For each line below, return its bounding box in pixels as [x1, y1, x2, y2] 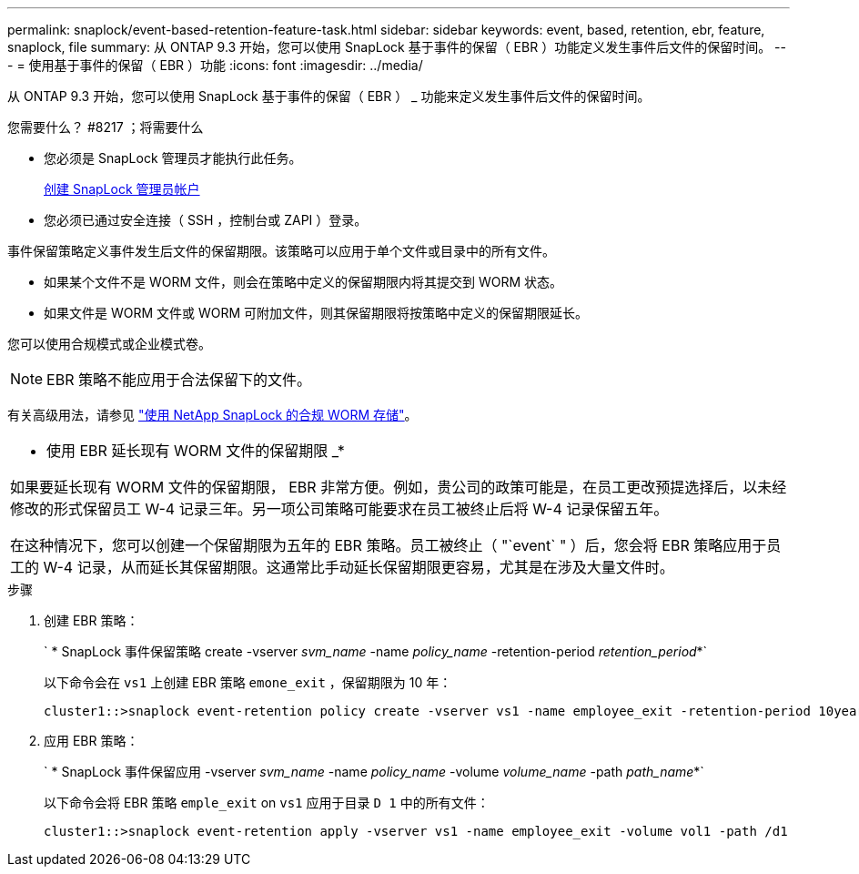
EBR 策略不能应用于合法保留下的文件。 [46, 371, 311, 389]
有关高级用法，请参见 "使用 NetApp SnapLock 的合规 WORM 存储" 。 [7, 407, 418, 422]
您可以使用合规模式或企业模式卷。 [7, 336, 211, 351]
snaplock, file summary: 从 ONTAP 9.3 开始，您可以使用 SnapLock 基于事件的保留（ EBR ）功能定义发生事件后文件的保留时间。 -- [7, 39, 786, 55]
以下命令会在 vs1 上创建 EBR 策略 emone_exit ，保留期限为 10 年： [44, 675, 452, 690]
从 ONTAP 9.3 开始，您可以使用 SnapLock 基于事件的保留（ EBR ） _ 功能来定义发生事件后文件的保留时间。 [7, 88, 651, 104]
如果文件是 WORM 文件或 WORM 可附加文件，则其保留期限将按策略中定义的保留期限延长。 [44, 305, 589, 320]
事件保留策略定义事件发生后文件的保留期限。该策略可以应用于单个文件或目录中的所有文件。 [7, 243, 555, 259]
